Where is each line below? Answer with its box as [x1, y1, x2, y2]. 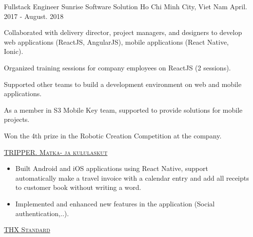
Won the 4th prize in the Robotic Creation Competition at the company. [4, 130, 222, 140]
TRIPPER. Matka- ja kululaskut [4, 147, 108, 157]
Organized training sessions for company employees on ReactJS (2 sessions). [4, 62, 231, 72]
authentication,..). [15, 208, 69, 218]
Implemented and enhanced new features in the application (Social [15, 198, 215, 208]
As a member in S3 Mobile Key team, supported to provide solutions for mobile [4, 104, 243, 115]
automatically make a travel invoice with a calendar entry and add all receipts [15, 172, 249, 183]
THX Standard [4, 224, 50, 235]
